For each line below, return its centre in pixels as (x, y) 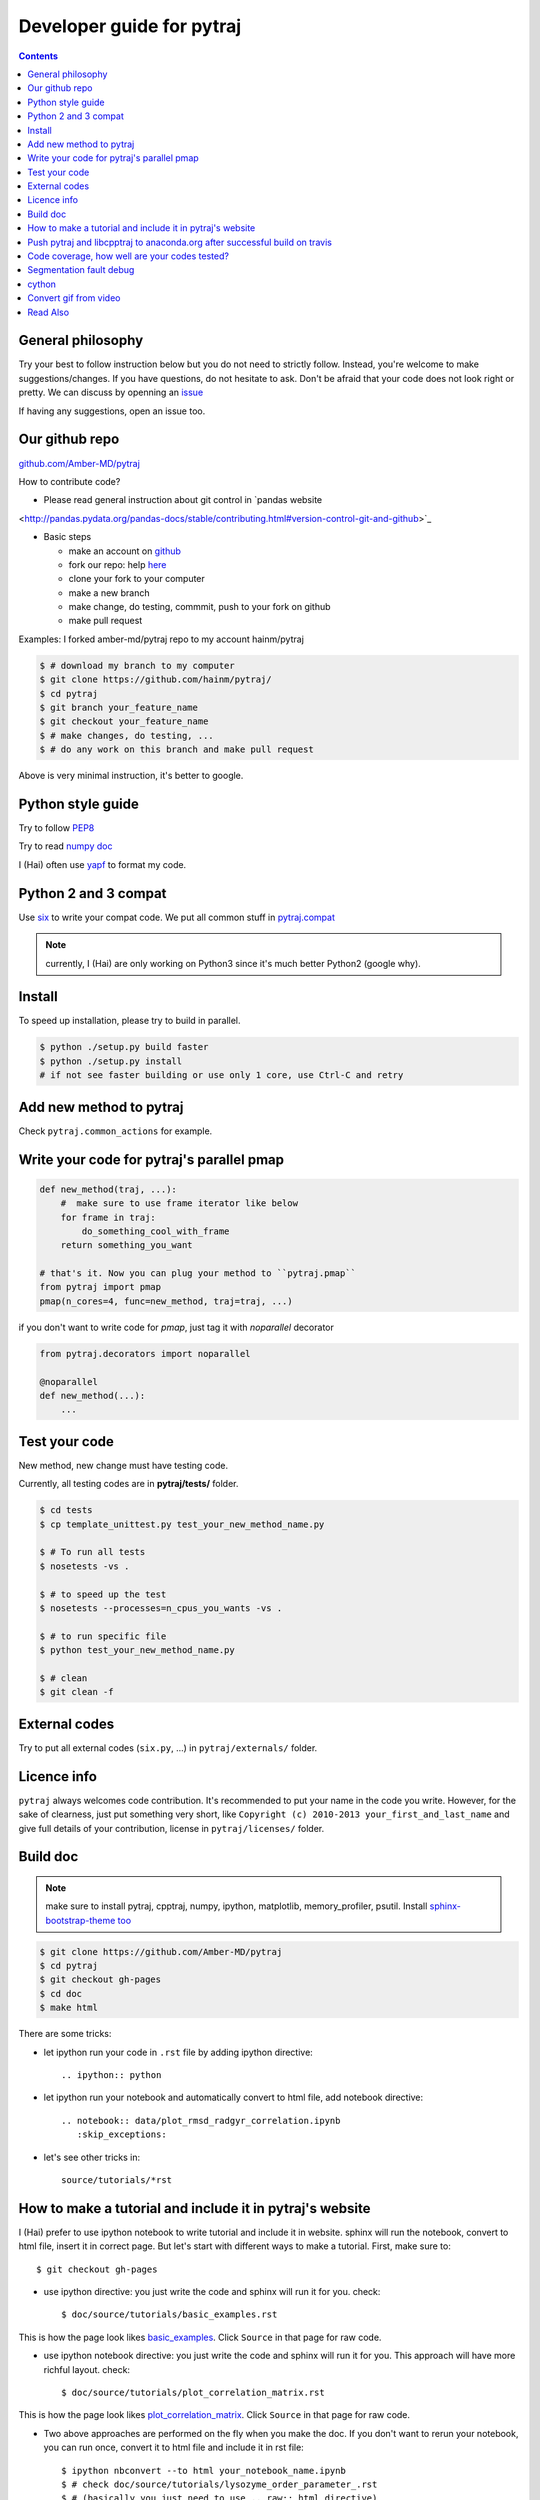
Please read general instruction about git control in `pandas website (183, 500)
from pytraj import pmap (100, 1287)
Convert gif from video (74, 298)
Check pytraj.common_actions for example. (115, 1131)
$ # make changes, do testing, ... (126, 735)
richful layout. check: (86, 2369)
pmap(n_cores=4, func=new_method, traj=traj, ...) (166, 1301)
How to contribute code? (69, 481)
